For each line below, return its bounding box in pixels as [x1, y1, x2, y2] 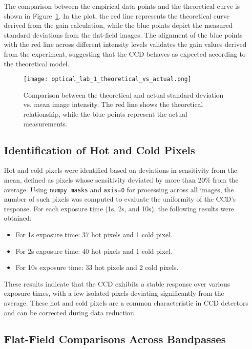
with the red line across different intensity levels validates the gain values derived [4, 39, 247, 49]
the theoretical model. [4, 58, 70, 68]
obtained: [4, 213, 32, 223]
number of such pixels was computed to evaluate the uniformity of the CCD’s [4, 194, 236, 204]
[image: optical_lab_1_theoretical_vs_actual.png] [23, 76, 191, 83]
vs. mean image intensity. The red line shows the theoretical [23, 99, 203, 109]
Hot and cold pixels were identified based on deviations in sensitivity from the [4, 165, 237, 175]
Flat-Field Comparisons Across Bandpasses [4, 331, 226, 346]
